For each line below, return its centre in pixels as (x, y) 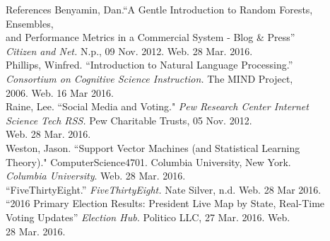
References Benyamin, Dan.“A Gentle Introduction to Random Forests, (159, 9)
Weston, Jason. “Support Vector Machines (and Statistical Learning (153, 147)
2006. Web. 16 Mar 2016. (60, 92)
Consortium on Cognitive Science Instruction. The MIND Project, (149, 78)
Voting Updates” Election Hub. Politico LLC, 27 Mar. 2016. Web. (148, 217)
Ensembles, (30, 23)
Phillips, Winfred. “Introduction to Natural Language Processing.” (149, 65)
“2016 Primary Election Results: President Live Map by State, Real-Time (165, 203)
